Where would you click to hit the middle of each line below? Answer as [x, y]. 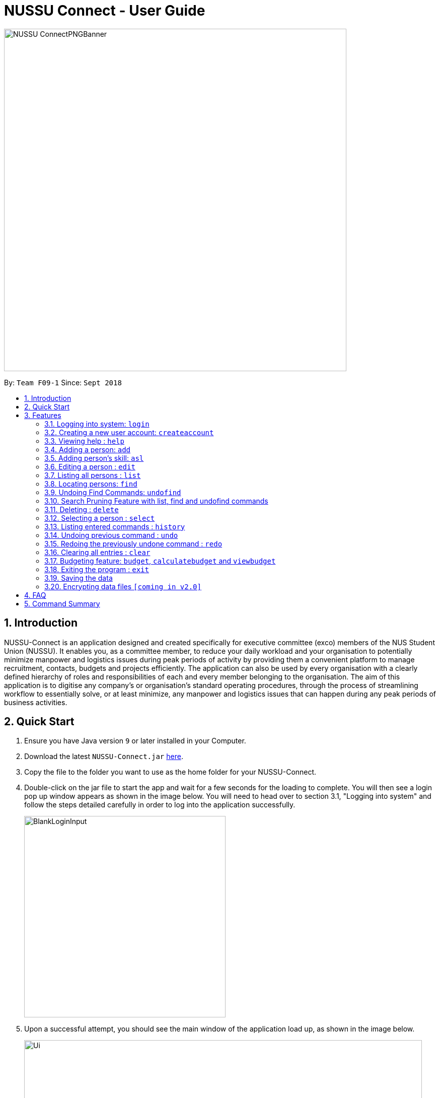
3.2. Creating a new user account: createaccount [129, 432]
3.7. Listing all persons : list [93, 475]
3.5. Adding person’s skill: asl [94, 458]
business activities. [36, 702]
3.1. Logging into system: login [97, 424]
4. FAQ [35, 595]
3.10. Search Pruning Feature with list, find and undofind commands [156, 501]
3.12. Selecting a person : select [100, 518]
